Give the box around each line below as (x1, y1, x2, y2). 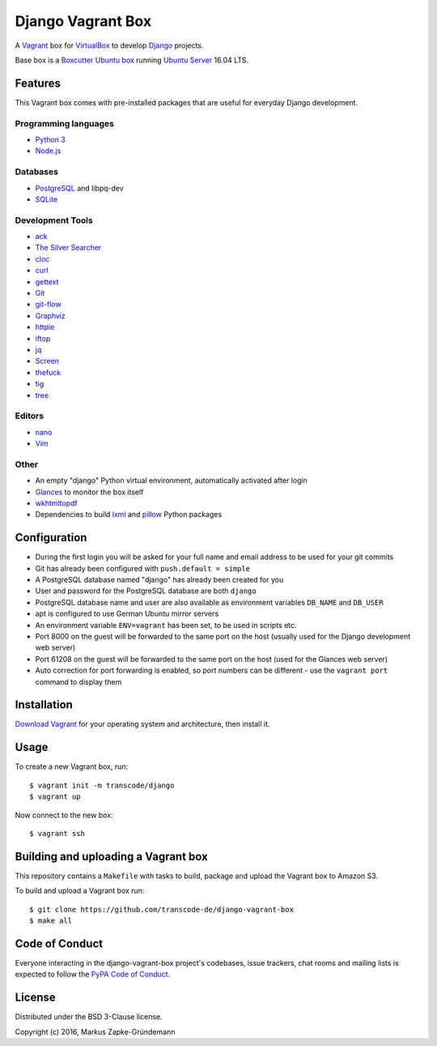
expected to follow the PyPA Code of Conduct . (15, 969, 171, 980)
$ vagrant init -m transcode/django (29, 780, 175, 790)
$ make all (29, 916, 73, 925)
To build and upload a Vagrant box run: (15, 886, 145, 895)
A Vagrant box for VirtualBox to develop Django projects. (15, 41, 204, 50)
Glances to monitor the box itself (35, 487, 144, 497)
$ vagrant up (29, 792, 81, 801)
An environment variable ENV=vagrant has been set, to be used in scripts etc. (35, 620, 297, 630)
